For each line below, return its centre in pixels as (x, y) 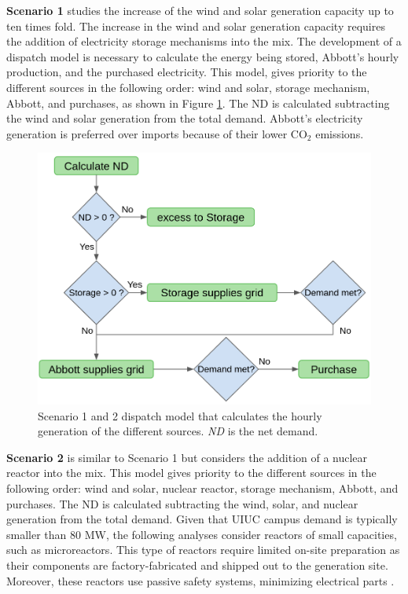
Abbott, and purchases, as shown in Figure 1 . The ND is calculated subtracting (198, 103)
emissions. (340, 133)
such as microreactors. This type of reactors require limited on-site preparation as (203, 550)
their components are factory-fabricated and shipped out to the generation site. (197, 565)
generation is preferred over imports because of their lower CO (157, 133)
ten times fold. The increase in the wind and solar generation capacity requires (196, 26)
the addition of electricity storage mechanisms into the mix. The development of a (204, 41)
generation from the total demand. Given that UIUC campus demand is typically (202, 519)
